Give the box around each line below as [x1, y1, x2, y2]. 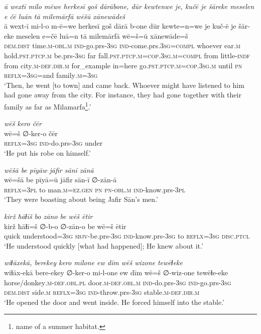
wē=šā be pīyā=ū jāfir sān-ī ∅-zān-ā [4, 174, 117, 185]
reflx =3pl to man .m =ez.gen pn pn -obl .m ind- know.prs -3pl [4, 184, 185, 194]
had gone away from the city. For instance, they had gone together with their [4, 89, 241, 100]
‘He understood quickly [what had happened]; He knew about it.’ [4, 240, 203, 251]
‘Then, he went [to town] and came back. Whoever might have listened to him [4, 79, 244, 90]
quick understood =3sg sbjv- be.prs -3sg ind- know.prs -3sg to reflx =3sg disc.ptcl [4, 231, 250, 241]
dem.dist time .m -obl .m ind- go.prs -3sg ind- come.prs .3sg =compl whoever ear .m [4, 40, 240, 51]
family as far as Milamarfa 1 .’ [4, 99, 91, 112]
